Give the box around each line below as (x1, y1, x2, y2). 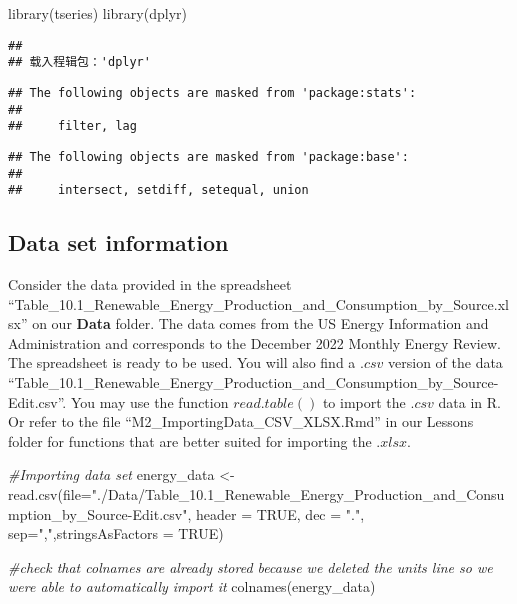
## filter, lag (8, 119, 137, 134)
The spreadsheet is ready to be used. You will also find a (8, 352, 356, 373)
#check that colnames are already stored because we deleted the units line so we (8, 556, 493, 577)
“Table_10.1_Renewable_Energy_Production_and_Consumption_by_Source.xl (8, 293, 509, 314)
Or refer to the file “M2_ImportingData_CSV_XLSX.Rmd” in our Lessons (8, 411, 474, 432)
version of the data (388, 352, 503, 373)
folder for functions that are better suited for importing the (8, 430, 372, 451)
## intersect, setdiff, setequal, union (8, 183, 309, 198)
